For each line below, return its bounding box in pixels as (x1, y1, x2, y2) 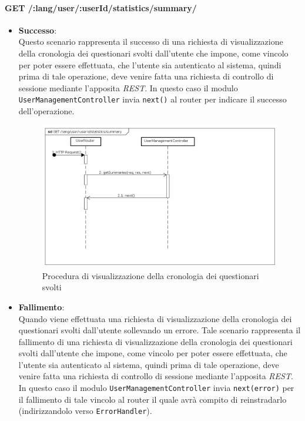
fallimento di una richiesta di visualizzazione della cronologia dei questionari (18, 335, 293, 347)
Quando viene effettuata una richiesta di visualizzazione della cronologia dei (18, 312, 292, 324)
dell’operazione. (18, 105, 75, 117)
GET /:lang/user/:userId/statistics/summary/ (5, 1, 197, 14)
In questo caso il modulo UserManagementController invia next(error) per (18, 382, 294, 394)
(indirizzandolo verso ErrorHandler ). (18, 405, 152, 417)
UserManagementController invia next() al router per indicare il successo (18, 93, 287, 105)
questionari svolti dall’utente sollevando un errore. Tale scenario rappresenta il (18, 324, 301, 336)
